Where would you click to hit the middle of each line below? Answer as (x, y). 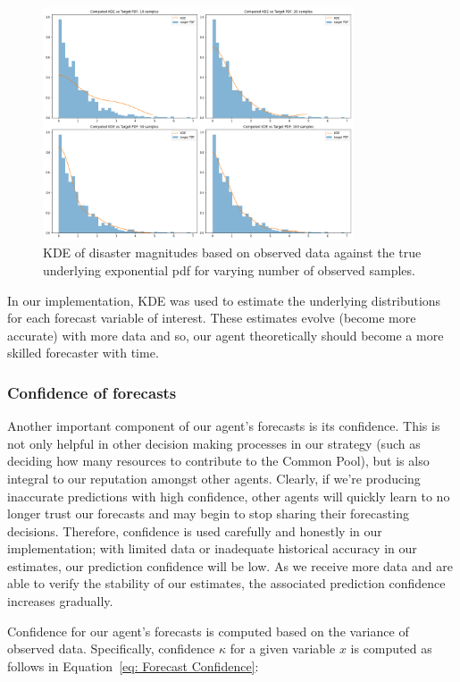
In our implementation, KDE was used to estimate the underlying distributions (224, 300)
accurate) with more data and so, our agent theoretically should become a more (226, 335)
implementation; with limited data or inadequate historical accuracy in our (212, 548)
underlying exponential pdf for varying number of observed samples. (229, 269)
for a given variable (283, 648)
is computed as (391, 648)
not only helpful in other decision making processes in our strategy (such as (214, 443)
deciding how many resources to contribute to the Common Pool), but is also (218, 461)
